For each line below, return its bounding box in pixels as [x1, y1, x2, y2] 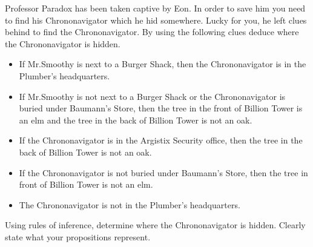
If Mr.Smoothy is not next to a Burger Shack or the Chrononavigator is [19, 90, 286, 102]
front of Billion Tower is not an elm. [19, 178, 153, 191]
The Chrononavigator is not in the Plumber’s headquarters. [19, 198, 240, 211]
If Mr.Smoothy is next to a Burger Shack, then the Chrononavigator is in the [19, 58, 306, 70]
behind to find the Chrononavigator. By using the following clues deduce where [5, 25, 299, 38]
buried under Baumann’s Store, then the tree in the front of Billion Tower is [19, 102, 303, 114]
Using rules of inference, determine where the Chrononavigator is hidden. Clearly [5, 219, 306, 231]
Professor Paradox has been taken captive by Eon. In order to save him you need [5, 2, 306, 14]
